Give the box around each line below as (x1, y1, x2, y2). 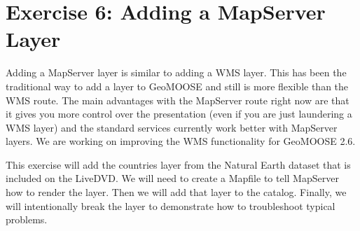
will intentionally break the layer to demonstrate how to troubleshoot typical (6, 198, 335, 213)
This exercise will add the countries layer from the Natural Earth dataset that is (6, 157, 351, 171)
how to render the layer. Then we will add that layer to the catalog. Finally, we (6, 185, 347, 199)
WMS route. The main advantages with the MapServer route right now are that (6, 92, 349, 107)
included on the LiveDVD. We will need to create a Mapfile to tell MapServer (6, 171, 339, 185)
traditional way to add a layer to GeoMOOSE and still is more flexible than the (6, 78, 349, 93)
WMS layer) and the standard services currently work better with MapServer (6, 120, 338, 134)
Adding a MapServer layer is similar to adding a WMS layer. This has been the (6, 65, 347, 80)
